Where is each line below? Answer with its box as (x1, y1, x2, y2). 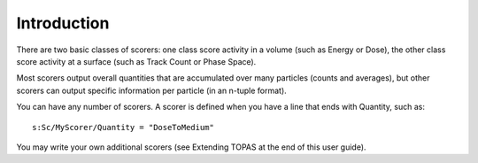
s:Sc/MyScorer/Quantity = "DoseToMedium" (32, 122, 214, 132)
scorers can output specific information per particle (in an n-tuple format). (16, 85, 287, 96)
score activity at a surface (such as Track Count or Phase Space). (16, 56, 257, 66)
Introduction (16, 13, 110, 33)
